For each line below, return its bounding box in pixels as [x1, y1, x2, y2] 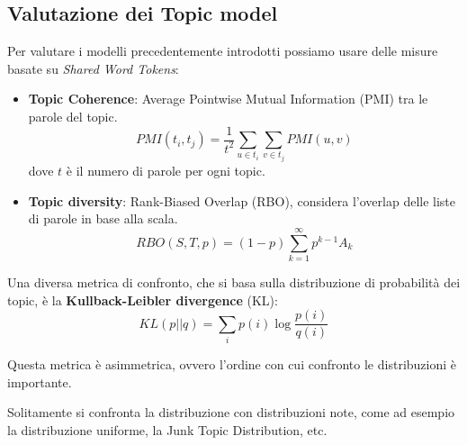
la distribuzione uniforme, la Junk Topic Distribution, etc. [7, 420, 328, 439]
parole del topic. [28, 106, 118, 125]
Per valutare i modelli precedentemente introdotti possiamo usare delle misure [7, 41, 438, 60]
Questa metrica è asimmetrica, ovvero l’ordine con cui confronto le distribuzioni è [7, 354, 456, 373]
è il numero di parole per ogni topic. [66, 161, 265, 180]
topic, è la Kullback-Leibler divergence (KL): [7, 290, 278, 309]
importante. [7, 372, 72, 391]
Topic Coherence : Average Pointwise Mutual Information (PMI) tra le [28, 89, 428, 108]
